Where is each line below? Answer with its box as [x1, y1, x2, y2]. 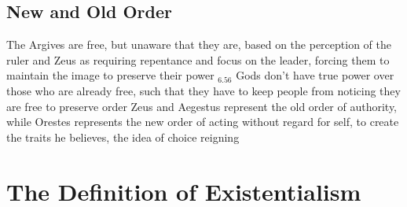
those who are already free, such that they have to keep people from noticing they [6, 82, 401, 98]
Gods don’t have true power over [236, 67, 394, 83]
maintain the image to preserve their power [6, 67, 214, 83]
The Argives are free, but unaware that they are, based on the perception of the [6, 36, 391, 53]
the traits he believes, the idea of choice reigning [6, 128, 240, 145]
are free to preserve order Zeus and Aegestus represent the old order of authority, [6, 98, 398, 114]
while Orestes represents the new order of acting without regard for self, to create [6, 113, 399, 130]
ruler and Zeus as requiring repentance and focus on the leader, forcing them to [6, 51, 390, 68]
